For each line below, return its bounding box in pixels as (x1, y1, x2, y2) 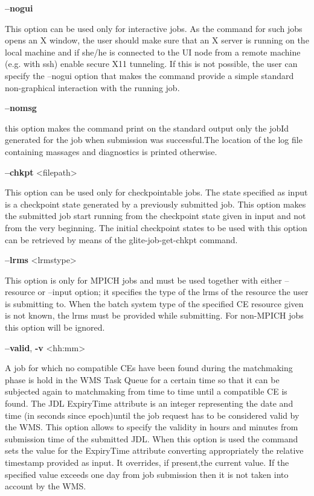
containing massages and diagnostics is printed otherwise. (5, 145, 217, 157)
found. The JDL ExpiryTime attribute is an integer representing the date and (5, 397, 293, 410)
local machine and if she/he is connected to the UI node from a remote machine (5, 45, 301, 58)
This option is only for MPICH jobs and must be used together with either (5, 273, 282, 286)
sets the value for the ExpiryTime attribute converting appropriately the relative (5, 444, 304, 457)
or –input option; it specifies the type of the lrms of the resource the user (37, 285, 309, 298)
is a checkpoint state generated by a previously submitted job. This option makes (5, 197, 306, 210)
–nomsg (5, 101, 37, 114)
